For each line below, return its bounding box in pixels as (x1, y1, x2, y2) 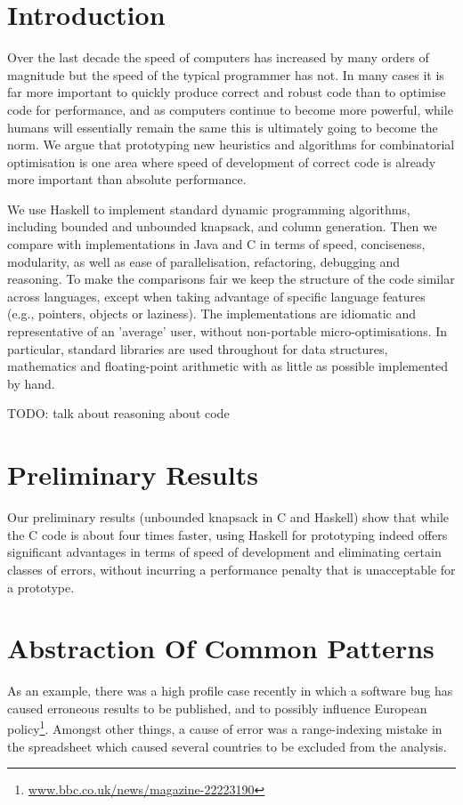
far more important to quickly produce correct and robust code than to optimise (7, 83, 446, 101)
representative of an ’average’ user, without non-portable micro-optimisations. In (7, 322, 448, 341)
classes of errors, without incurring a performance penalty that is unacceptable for (7, 559, 456, 578)
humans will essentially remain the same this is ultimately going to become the (7, 117, 438, 136)
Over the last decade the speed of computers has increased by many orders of (7, 48, 429, 67)
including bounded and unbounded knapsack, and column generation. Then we (7, 217, 437, 236)
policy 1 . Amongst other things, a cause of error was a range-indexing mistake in (7, 717, 443, 738)
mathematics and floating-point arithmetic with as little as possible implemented (7, 357, 449, 375)
